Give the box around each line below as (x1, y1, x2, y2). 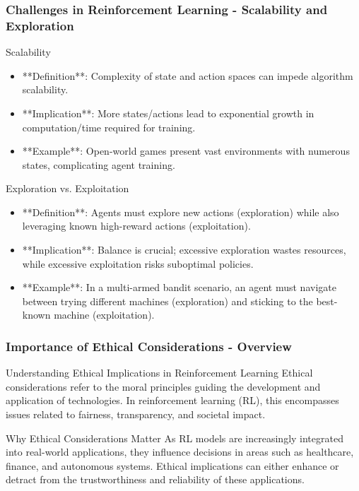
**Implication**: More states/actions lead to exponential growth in (22, 105, 314, 120)
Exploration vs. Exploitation (6, 181, 129, 196)
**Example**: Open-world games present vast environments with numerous (22, 143, 350, 158)
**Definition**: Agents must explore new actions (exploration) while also (22, 204, 339, 219)
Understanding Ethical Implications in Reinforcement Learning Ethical (6, 365, 313, 380)
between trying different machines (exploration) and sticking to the (22, 293, 313, 308)
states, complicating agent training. (22, 157, 175, 172)
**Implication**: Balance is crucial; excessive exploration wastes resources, (22, 242, 346, 257)
